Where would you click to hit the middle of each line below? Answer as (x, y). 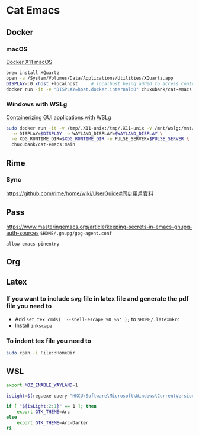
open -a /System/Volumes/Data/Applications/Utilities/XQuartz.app (90, 78)
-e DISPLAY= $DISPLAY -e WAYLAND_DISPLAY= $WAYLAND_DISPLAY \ (87, 134)
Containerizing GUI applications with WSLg (59, 117)
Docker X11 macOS (29, 62)
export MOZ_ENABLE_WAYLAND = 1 (42, 385)
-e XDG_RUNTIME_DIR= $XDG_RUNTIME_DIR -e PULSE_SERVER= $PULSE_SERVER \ (100, 139)
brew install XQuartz (33, 72)
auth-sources (23, 233)
